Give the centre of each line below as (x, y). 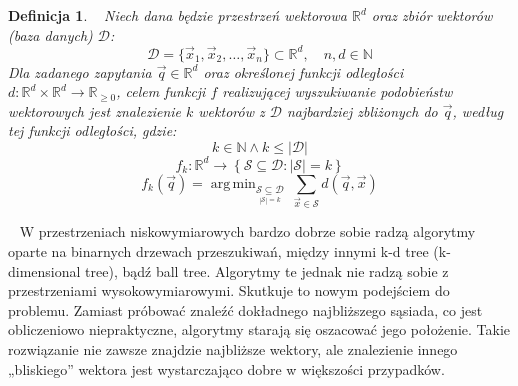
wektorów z (231, 110)
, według (478, 110)
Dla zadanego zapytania (80, 71)
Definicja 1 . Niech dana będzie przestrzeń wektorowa (177, 15)
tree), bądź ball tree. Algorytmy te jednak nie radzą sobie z (267, 270)
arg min (233, 183)
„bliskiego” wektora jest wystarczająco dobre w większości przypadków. (226, 368)
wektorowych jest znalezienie (94, 110)
